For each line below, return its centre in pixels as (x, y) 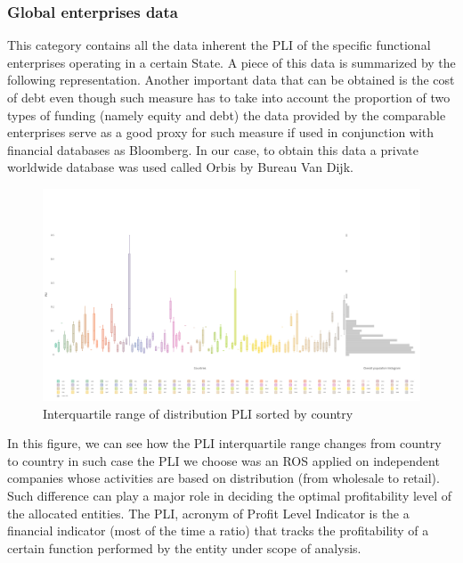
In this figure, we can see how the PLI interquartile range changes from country (224, 443)
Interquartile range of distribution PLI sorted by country (198, 413)
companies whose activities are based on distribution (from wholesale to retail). (223, 478)
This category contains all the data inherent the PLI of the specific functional (219, 45)
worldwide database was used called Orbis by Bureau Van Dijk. (180, 167)
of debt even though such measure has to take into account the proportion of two (229, 97)
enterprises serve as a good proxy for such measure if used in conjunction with (221, 132)
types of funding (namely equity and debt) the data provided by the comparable (227, 114)
